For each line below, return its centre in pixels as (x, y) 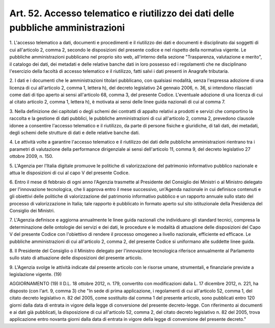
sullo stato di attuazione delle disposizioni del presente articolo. (76, 258)
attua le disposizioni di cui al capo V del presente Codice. (70, 173)
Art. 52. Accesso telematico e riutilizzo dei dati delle (122, 13)
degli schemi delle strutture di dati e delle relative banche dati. (75, 133)
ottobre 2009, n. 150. (31, 156)
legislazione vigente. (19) (36, 275)
